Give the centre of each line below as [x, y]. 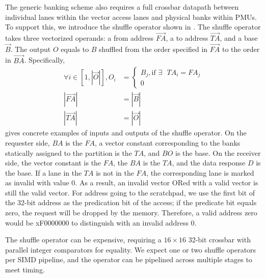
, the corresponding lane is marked [200, 172]
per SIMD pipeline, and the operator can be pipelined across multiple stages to [129, 259]
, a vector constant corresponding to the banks [167, 142]
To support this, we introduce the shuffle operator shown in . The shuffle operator [133, 27]
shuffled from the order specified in [153, 49]
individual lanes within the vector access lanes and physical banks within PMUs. [131, 17]
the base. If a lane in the [44, 172]
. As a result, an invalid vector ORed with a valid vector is [167, 183]
